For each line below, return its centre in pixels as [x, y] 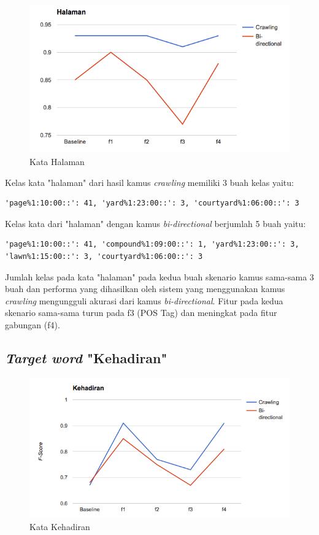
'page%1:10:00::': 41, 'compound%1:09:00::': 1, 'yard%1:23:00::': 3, [152, 244]
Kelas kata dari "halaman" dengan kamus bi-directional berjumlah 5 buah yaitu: [156, 223]
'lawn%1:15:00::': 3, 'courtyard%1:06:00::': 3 [104, 256]
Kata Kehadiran [60, 527]
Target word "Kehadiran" [86, 357]
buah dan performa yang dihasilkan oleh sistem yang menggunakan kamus [145, 289]
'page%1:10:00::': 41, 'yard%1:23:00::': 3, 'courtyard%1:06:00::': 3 [152, 203]
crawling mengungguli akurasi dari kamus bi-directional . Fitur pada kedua [144, 300]
